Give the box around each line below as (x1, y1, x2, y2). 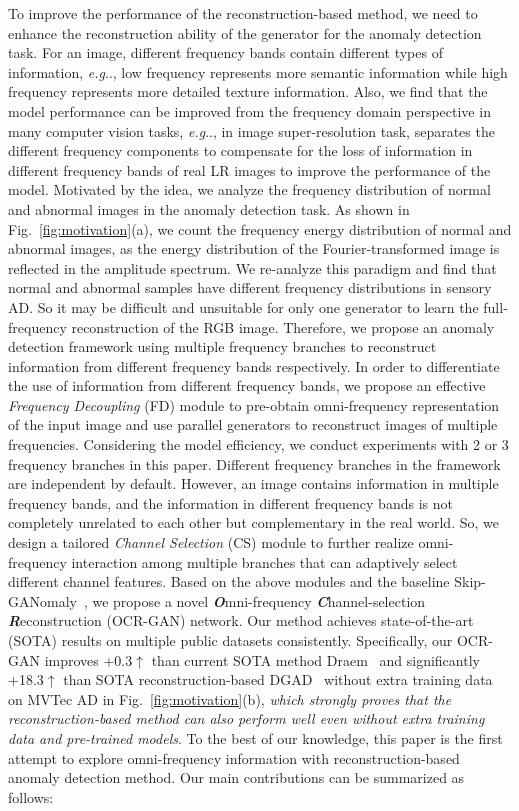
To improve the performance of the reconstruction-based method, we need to (8, 3, 478, 23)
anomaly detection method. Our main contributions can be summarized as (8, 767, 465, 788)
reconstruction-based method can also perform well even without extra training (8, 708, 485, 729)
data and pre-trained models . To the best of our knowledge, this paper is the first (8, 727, 503, 748)
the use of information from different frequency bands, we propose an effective (8, 375, 486, 396)
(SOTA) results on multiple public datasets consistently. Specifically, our (8, 630, 453, 650)
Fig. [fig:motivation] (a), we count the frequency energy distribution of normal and (8, 218, 512, 239)
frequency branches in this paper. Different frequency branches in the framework (8, 453, 501, 474)
